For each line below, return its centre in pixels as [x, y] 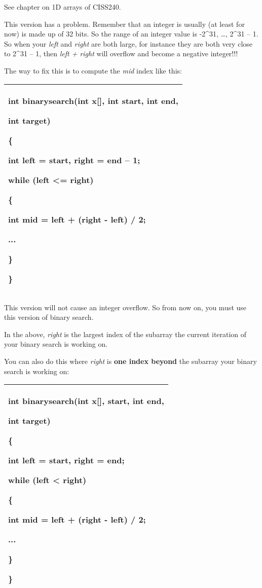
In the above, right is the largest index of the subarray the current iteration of [125, 334]
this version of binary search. [49, 317]
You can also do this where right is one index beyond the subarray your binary [130, 361]
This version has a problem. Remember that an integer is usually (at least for [124, 24]
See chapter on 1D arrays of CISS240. [63, 7]
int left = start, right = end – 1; [74, 160]
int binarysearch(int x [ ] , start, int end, [86, 401]
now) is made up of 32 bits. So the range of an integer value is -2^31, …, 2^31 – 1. [131, 34]
